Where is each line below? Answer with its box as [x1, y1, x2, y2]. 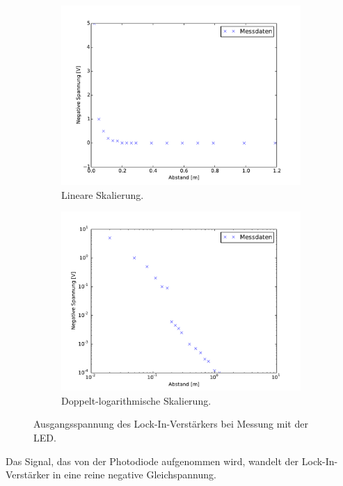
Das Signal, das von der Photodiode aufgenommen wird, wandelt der [6, 453, 299, 468]
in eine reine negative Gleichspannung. [52, 467, 216, 482]
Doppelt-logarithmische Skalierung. [61, 393, 212, 407]
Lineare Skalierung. [61, 187, 144, 202]
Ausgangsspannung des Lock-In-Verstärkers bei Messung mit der [33, 416, 308, 431]
